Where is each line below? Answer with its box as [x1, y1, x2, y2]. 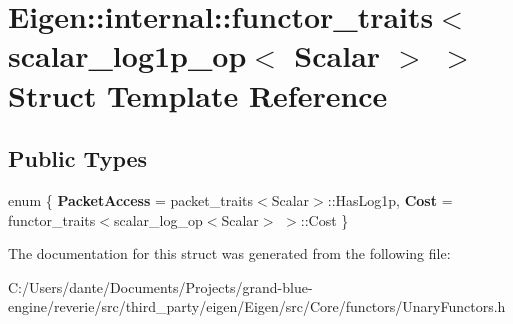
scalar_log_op [113, 209, 203, 230]
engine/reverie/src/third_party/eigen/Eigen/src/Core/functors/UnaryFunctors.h [8, 296, 506, 317]
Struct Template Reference [8, 74, 388, 115]
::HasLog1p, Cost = [327, 189, 453, 210]
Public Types [8, 143, 148, 174]
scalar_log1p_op [8, 35, 247, 76]
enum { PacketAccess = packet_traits [8, 189, 254, 210]
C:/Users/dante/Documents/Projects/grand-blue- [8, 276, 313, 297]
